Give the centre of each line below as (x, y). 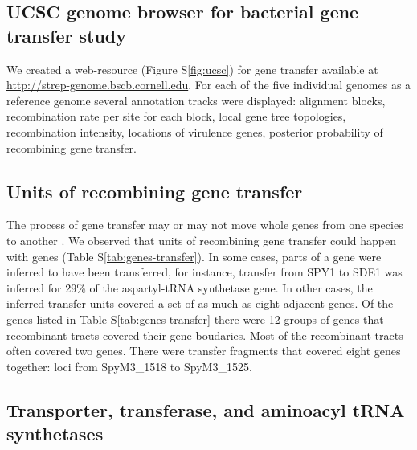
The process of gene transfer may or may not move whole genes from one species (205, 225)
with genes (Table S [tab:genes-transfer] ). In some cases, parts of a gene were (194, 256)
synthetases (55, 434)
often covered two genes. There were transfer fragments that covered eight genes (204, 351)
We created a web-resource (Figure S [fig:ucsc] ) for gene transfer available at (192, 69)
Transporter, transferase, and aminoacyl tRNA (206, 409)
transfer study (66, 35)
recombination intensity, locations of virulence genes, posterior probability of (195, 131)
